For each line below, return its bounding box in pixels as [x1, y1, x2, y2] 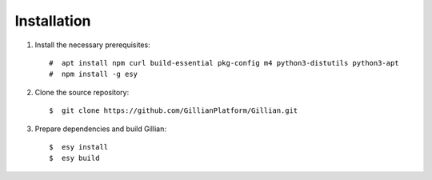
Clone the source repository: [34, 87, 130, 97]
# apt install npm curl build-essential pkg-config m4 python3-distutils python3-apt [49, 58, 399, 67]
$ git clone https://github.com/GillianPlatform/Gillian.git [49, 106, 298, 115]
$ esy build [49, 154, 100, 163]
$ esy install [49, 142, 109, 151]
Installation [14, 12, 91, 30]
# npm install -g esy [49, 70, 138, 79]
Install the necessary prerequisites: [34, 40, 151, 50]
